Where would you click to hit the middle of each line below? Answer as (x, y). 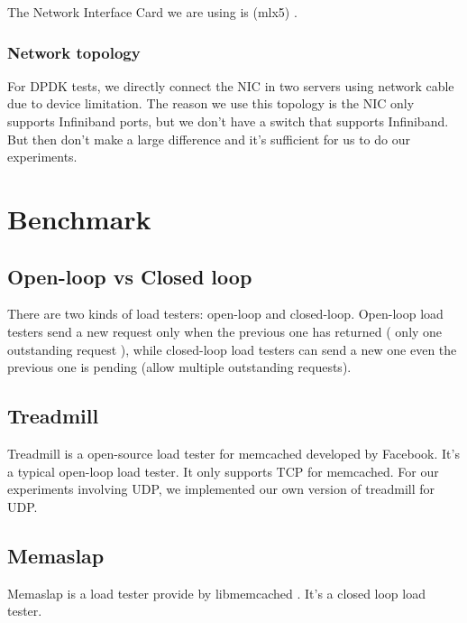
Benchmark (79, 218)
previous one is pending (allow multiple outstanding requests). (179, 367)
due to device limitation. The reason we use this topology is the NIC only (211, 103)
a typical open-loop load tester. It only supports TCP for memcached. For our (223, 471)
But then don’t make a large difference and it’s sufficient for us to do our (209, 139)
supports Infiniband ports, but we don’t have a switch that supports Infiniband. (228, 121)
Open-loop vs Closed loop (130, 276)
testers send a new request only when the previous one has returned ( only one (225, 331)
